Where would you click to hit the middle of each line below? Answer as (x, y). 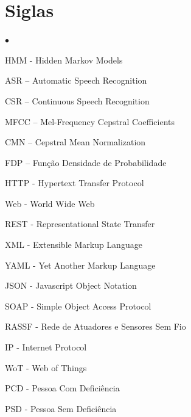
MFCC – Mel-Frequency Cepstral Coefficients (90, 121)
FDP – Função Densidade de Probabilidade (86, 162)
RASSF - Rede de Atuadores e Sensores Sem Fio (95, 326)
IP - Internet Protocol (46, 347)
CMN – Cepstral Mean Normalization (75, 142)
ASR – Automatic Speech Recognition (76, 80)
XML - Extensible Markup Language (74, 245)
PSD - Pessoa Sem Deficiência (61, 408)
